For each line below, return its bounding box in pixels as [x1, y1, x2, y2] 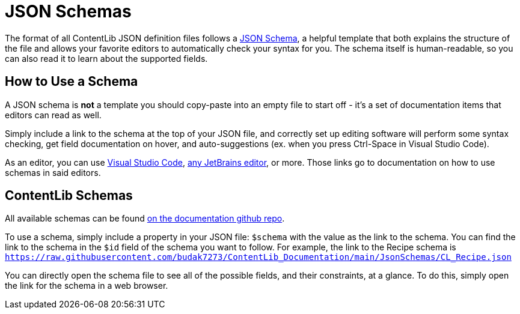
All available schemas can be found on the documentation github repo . [5, 213, 285, 224]
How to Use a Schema [5, 74, 138, 89]
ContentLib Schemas [5, 188, 133, 204]
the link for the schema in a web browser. [5, 280, 168, 291]
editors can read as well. [5, 109, 102, 120]
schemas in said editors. [5, 167, 101, 178]
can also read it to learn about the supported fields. [5, 53, 208, 64]
